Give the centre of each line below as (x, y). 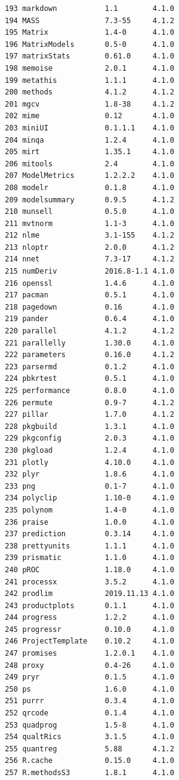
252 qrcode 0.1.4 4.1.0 (90, 713)
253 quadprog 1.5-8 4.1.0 (90, 725)
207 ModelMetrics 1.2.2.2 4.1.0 (90, 176)
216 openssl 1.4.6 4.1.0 (90, 283)
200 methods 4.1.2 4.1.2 (90, 92)
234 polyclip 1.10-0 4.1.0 (90, 498)
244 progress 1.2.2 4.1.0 (90, 618)
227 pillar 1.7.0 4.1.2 (90, 415)
